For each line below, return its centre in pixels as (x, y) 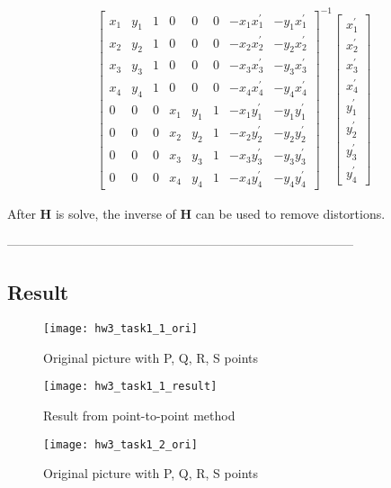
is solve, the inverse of (116, 213)
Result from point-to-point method (139, 416)
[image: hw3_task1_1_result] (130, 387)
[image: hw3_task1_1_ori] (120, 329)
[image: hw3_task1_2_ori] (120, 444)
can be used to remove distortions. (290, 213)
